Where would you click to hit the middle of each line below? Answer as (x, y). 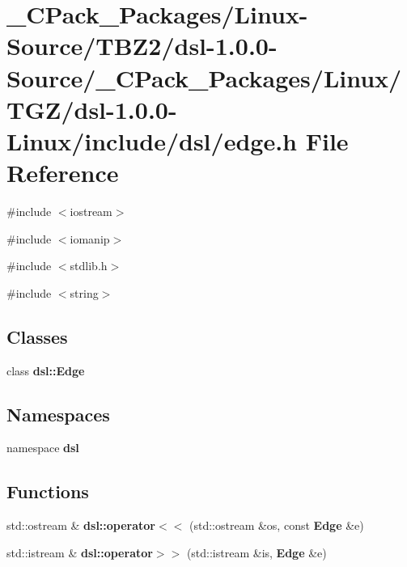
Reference (63, 173)
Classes (37, 336)
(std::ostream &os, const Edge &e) (276, 525)
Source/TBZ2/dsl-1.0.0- (142, 46)
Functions (48, 491)
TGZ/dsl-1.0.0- (92, 109)
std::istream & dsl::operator (80, 552)
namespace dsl (43, 448)
